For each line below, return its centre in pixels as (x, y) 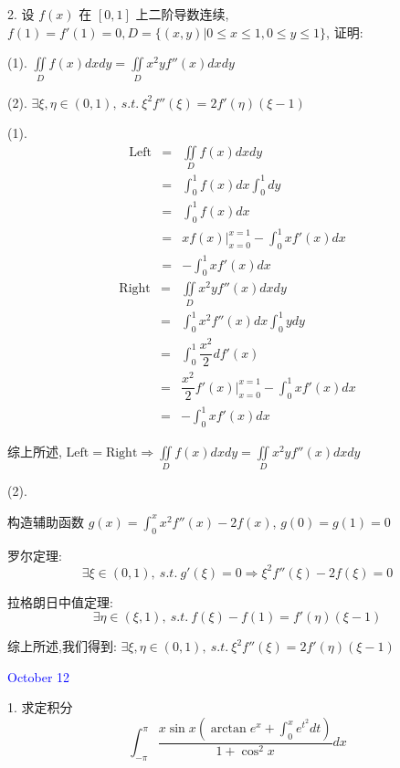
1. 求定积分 (40, 707)
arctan (228, 729)
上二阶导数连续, (182, 14)
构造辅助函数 (46, 521)
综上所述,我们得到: (62, 646)
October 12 (39, 676)
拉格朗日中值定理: (60, 601)
